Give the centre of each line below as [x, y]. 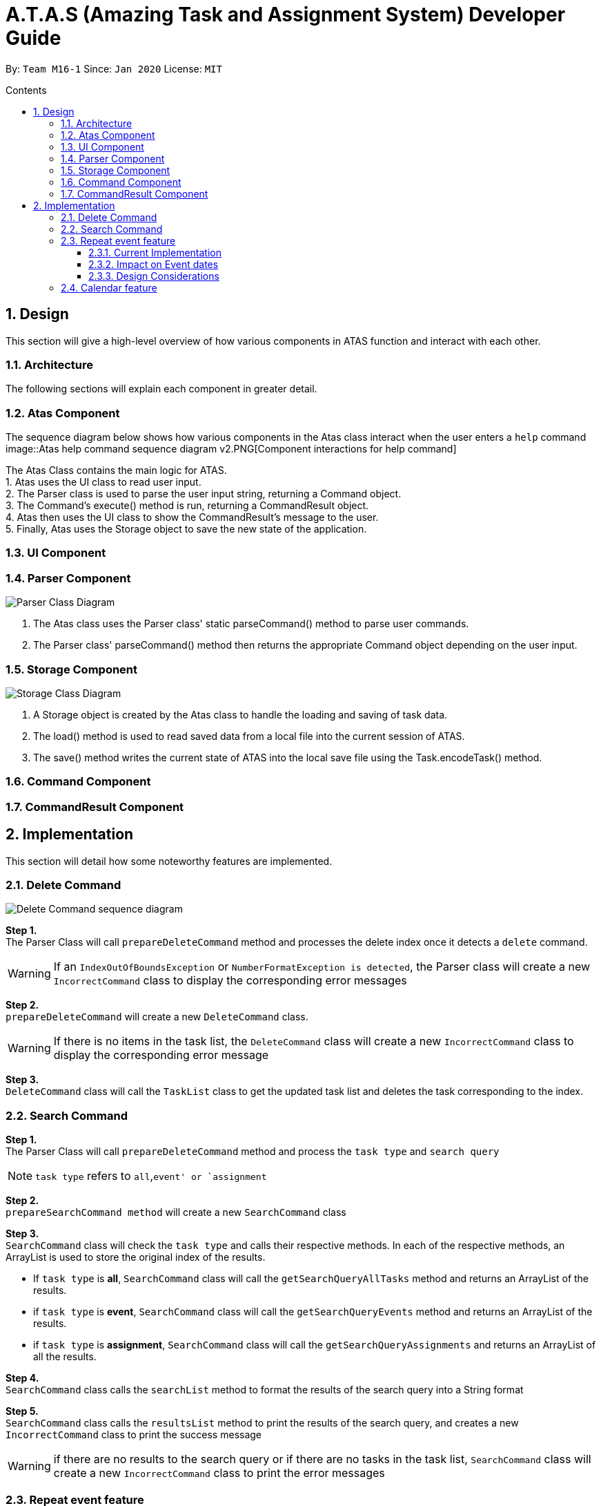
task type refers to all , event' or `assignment [151, 1176]
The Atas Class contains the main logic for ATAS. [116, 470]
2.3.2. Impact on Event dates [154, 264]
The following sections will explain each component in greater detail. [161, 389]
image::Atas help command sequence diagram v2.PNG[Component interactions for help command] [231, 449]
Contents [26, 90]
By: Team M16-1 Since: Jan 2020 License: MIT [114, 68]
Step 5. [22, 1411]
